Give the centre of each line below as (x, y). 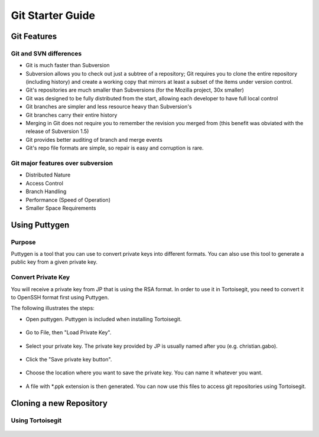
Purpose (23, 242)
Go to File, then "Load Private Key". (69, 332)
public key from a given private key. (54, 262)
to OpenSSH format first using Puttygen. (60, 297)
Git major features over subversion (62, 163)
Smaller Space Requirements (61, 208)
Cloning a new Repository (59, 403)
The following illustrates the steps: (53, 308)
